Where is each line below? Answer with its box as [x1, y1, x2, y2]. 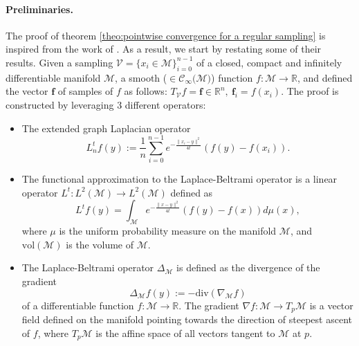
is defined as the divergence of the [176, 260, 320, 275]
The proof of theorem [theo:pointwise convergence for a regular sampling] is [6, 28, 326, 42]
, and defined [297, 70, 353, 84]
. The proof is [281, 84, 339, 98]
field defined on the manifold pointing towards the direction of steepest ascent [21, 312, 352, 327]
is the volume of [66, 237, 134, 251]
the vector [6, 84, 48, 98]
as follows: [124, 84, 167, 98]
